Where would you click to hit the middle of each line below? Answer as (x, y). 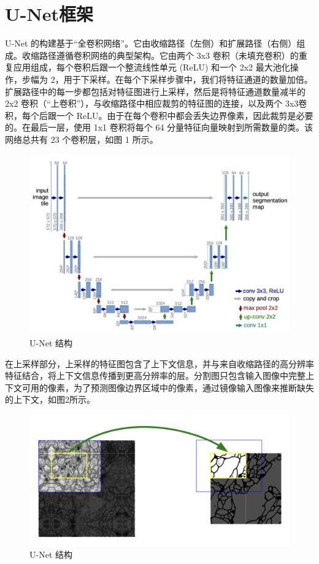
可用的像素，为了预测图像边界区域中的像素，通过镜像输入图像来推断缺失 (168, 387)
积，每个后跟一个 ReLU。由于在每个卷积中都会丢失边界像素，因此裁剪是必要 (159, 115)
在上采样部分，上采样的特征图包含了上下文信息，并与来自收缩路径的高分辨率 (159, 363)
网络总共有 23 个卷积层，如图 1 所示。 (82, 139)
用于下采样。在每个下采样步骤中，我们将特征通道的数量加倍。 (188, 79)
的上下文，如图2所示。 (50, 399)
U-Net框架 (49, 14)
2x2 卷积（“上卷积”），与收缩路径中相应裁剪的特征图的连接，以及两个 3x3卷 (156, 103)
